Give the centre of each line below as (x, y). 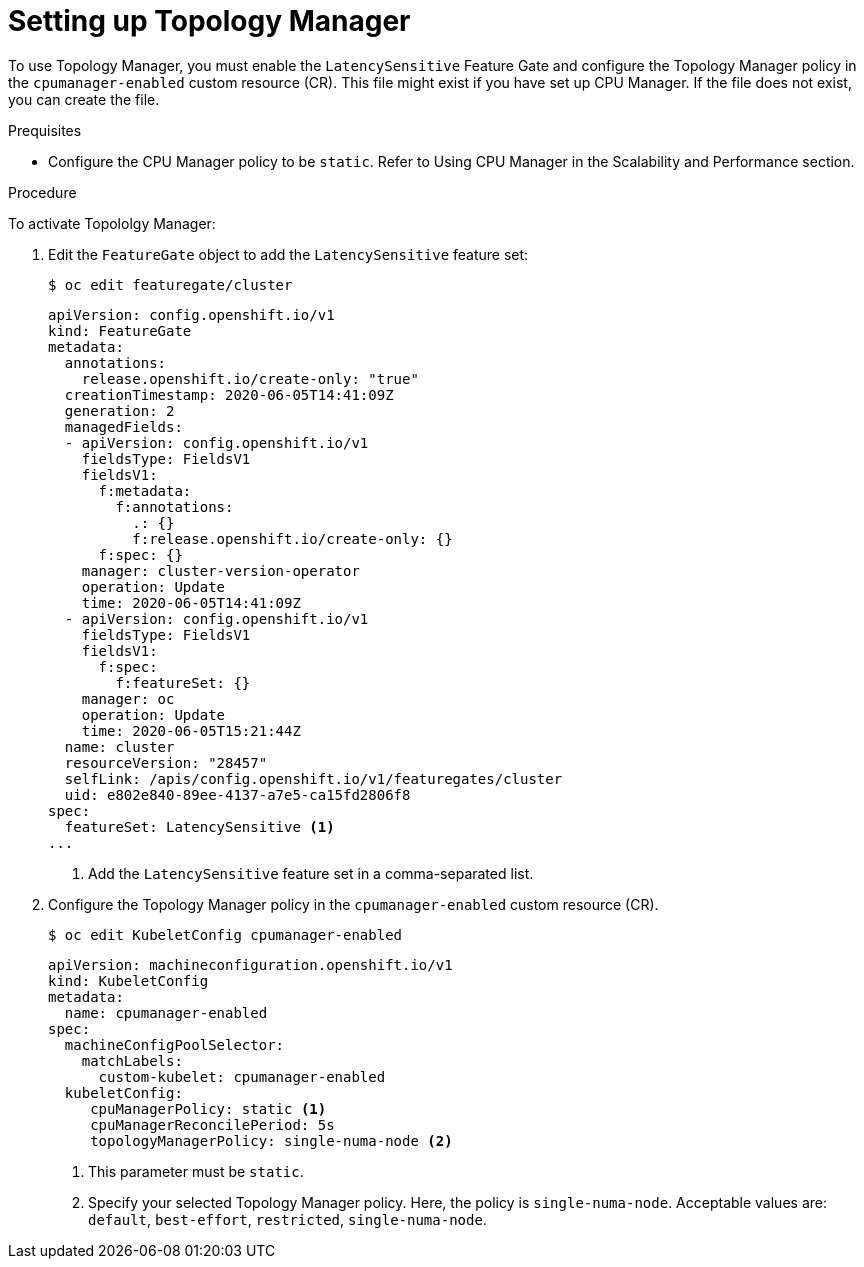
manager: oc (128, 698)
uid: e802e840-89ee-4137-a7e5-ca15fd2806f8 (237, 794)
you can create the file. (84, 99)
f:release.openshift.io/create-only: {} (292, 538)
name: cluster (119, 746)
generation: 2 (119, 410)
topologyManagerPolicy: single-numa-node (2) (271, 1140)
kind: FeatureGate (120, 330)
